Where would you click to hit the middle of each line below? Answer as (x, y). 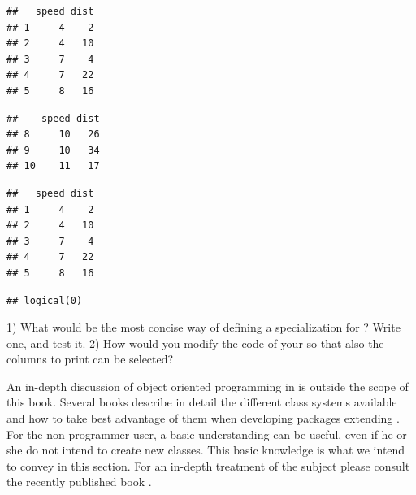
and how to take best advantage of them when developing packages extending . (203, 418)
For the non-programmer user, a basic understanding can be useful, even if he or (207, 434)
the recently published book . (79, 482)
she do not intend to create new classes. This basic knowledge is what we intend (206, 450)
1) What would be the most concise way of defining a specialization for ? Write (204, 327)
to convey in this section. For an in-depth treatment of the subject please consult (208, 465)
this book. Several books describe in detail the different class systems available (202, 402)
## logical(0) (45, 300)
